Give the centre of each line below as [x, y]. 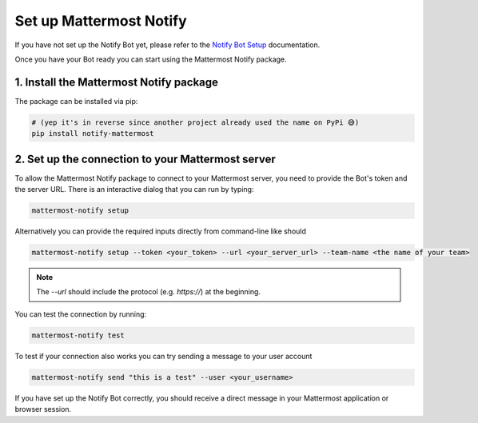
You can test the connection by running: [81, 314]
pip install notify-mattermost [93, 134]
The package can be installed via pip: [76, 101]
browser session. [43, 409]
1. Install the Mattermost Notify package [117, 82]
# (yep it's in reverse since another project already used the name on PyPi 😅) [195, 122]
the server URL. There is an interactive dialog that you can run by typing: [134, 190]
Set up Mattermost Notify [101, 21]
